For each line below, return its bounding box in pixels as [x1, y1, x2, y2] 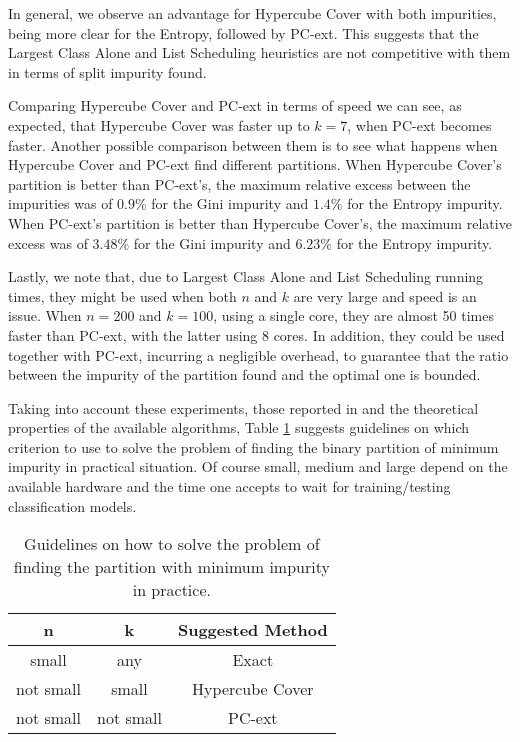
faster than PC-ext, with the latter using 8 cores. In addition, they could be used [8, 324, 505, 345]
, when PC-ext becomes [347, 114, 492, 135]
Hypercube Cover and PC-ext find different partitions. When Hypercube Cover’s [8, 154, 502, 175]
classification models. [8, 495, 137, 516]
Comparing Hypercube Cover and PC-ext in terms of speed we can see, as [8, 95, 462, 116]
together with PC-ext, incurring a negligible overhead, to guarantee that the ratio [8, 344, 509, 365]
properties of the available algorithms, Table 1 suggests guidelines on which [8, 417, 470, 438]
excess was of [8, 232, 88, 253]
